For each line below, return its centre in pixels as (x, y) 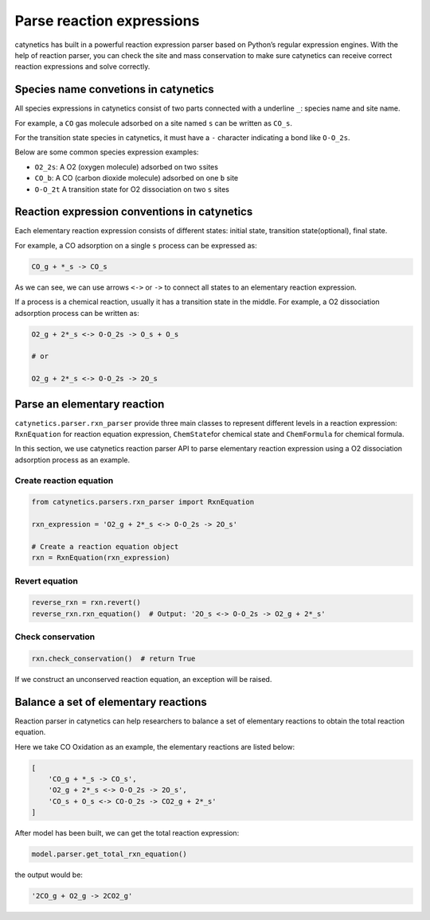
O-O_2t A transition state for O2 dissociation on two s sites (132, 189)
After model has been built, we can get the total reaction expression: (127, 833)
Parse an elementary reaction (90, 404)
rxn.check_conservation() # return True (113, 659)
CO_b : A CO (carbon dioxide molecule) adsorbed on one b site (137, 178)
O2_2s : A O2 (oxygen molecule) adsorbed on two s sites (127, 166)
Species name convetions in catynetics (114, 90)
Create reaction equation (64, 480)
